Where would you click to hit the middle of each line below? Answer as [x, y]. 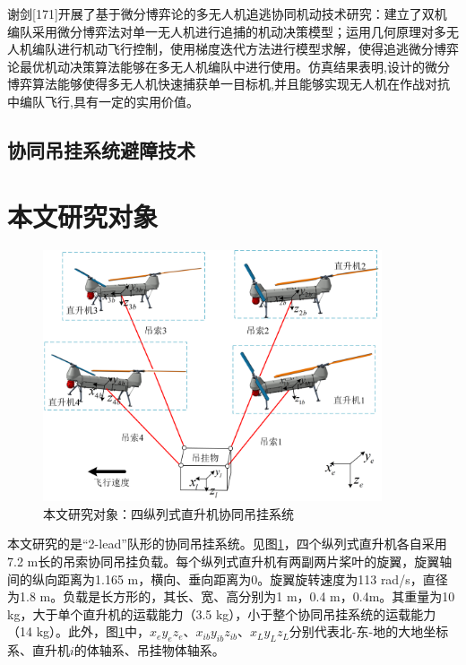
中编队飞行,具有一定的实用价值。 [103, 101]
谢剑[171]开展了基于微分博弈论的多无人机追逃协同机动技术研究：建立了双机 [227, 13]
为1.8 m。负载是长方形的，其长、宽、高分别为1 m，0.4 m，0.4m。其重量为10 [231, 596]
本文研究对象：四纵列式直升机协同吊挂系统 [168, 513]
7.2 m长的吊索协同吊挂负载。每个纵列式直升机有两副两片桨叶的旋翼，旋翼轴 [230, 561]
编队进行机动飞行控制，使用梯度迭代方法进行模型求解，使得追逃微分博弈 [245, 49]
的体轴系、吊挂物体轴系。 [149, 650]
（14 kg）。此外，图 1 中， [79, 631]
